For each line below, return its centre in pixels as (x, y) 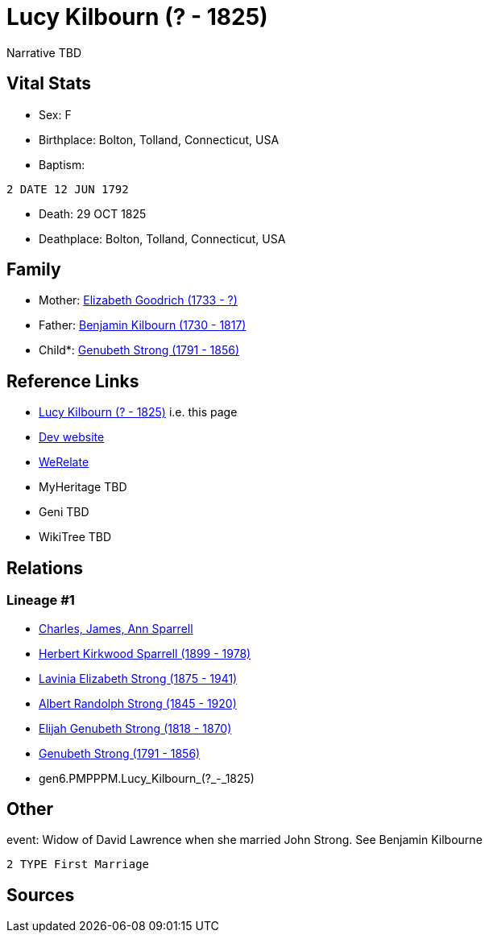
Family (34, 270)
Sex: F (55, 114)
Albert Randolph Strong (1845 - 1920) (138, 703)
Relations (45, 568)
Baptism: (62, 164)
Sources (41, 895)
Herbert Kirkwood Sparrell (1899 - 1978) (145, 653)
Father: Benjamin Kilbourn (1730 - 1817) (143, 325)
